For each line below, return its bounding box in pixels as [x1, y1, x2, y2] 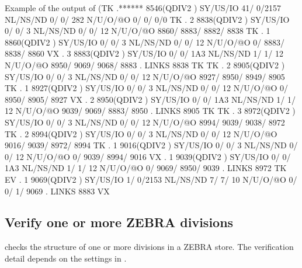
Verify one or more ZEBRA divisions [5, 213, 234, 231]
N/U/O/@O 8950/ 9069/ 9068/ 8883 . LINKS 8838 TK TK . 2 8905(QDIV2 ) [5, 58, 285, 71]
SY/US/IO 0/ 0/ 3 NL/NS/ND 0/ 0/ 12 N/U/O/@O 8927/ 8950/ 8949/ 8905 [5, 70, 285, 82]
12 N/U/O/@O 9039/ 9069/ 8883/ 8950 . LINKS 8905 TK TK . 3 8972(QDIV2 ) [5, 105, 296, 117]
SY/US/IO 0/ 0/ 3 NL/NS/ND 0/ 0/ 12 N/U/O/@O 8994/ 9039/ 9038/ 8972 [5, 116, 285, 128]
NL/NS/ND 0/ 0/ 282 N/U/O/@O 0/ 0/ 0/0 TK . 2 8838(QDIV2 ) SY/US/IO [5, 13, 290, 25]
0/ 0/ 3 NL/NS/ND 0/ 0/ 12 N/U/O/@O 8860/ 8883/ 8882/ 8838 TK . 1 [5, 25, 270, 37]
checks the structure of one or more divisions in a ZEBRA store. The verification [5, 241, 294, 253]
